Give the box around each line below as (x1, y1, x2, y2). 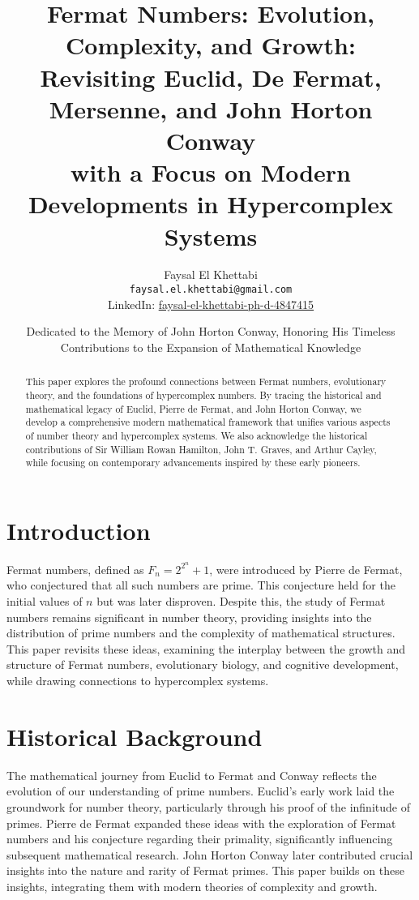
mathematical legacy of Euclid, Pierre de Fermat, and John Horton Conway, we (25, 401, 361, 415)
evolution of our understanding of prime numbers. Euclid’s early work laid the (6, 782, 395, 799)
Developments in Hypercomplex (28, 187, 394, 221)
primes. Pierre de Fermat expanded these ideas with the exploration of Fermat (6, 814, 396, 831)
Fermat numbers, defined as (6, 560, 144, 577)
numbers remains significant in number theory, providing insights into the (6, 608, 372, 625)
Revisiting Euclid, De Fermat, (40, 60, 382, 93)
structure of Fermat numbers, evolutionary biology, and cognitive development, (6, 656, 399, 673)
